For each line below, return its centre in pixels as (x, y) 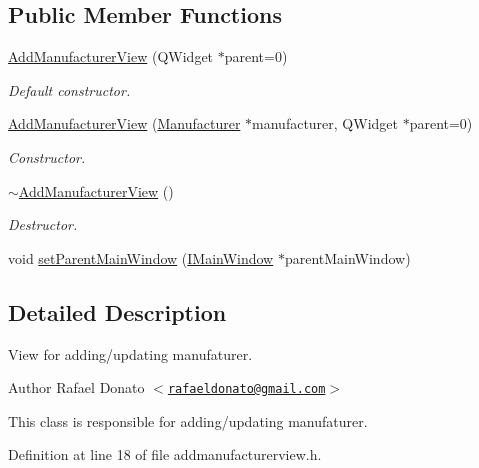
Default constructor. (69, 89)
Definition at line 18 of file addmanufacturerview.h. (165, 454)
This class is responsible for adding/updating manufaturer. (188, 420)
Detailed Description (117, 311)
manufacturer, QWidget (325, 123)
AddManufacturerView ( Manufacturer (124, 123)
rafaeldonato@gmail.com (246, 389)
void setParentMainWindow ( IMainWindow (141, 257)
